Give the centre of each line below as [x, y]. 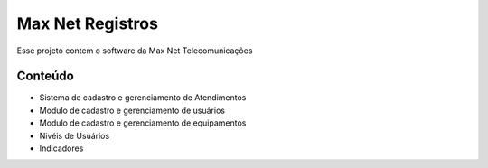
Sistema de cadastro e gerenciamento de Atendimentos [143, 98]
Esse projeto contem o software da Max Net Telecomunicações [135, 51]
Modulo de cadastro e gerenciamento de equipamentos [143, 123]
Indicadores [61, 148]
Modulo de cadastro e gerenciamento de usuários [132, 110]
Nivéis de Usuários [75, 135]
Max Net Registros [87, 23]
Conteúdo [45, 76]
